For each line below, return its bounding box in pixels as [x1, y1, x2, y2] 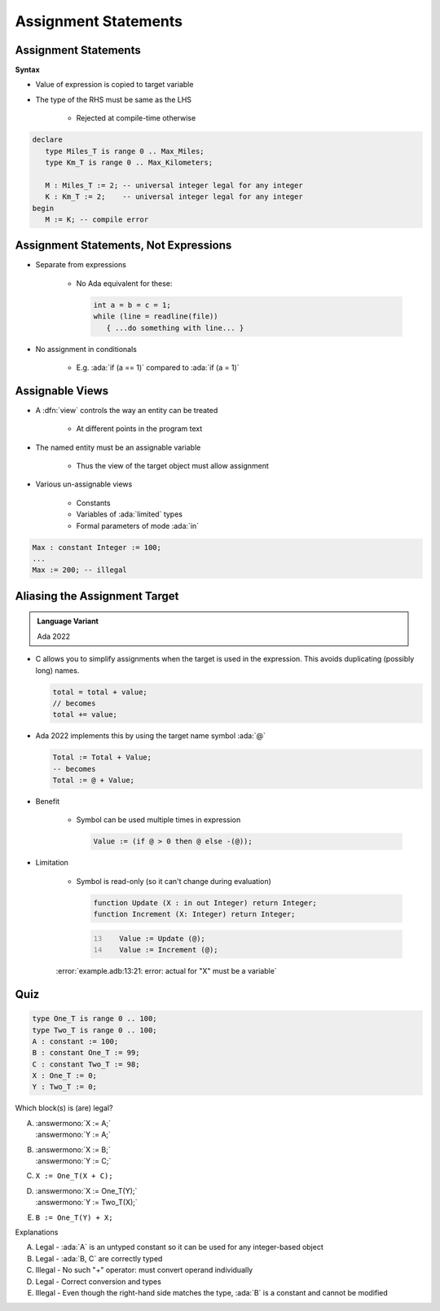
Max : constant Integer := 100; [32, 543, 162, 552]
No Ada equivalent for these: [76, 278, 173, 288]
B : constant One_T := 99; [32, 1048, 140, 1058]
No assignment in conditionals [35, 344, 138, 354]
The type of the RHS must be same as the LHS [35, 95, 191, 104]
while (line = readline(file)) [93, 312, 219, 321]
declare [32, 135, 63, 144]
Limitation [35, 858, 69, 868]
